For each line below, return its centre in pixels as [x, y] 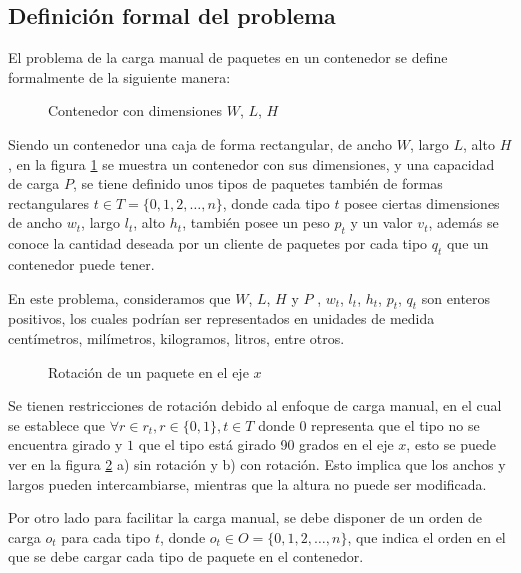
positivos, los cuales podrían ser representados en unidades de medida [221, 318]
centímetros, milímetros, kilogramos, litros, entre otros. [176, 337]
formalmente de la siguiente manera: [119, 76]
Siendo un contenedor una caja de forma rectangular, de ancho [200, 143]
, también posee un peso [256, 222]
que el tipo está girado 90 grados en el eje [266, 444]
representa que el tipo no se [395, 424]
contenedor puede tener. [81, 263]
